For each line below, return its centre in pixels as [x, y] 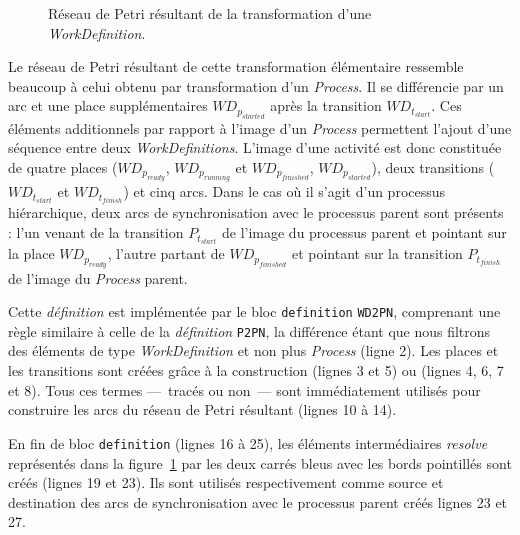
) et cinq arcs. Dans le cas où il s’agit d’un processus [284, 191]
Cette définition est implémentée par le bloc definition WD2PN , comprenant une [254, 311]
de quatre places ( [63, 166]
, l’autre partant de [166, 253]
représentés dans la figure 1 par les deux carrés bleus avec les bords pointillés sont [260, 462]
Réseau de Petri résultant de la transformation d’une [210, 13]
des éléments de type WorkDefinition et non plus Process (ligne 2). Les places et [253, 350]
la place [31, 253]
